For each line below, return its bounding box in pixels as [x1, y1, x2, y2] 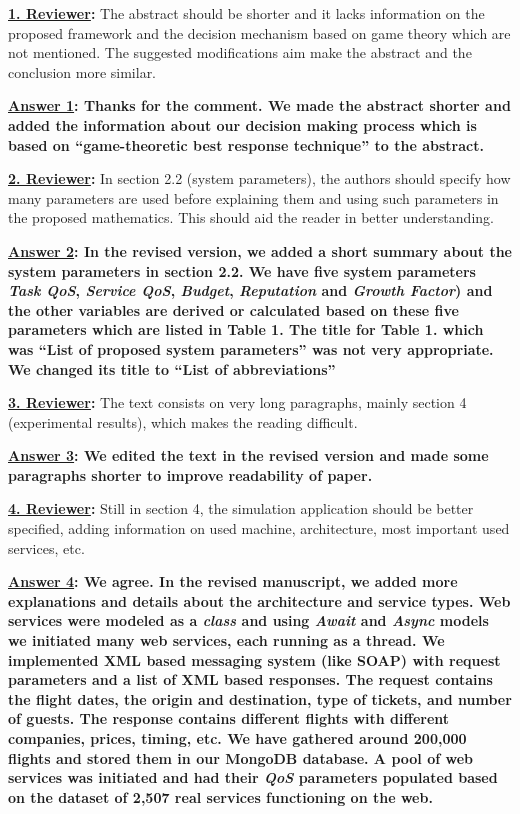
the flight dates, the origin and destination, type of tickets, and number [8, 688, 512, 709]
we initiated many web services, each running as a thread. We [8, 630, 445, 651]
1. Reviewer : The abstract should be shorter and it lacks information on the [8, 3, 485, 23]
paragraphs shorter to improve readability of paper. [8, 464, 373, 485]
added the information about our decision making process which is [8, 114, 477, 135]
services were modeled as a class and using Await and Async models [8, 610, 489, 631]
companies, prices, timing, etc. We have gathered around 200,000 [8, 728, 467, 748]
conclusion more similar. [8, 61, 157, 82]
